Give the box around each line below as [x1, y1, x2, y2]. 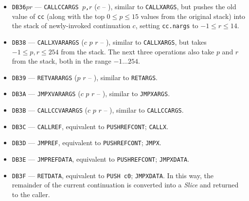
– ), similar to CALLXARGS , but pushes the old [102, 1, 236, 11]
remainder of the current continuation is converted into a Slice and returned [12, 180, 239, 190]
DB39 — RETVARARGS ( [12, 72, 77, 82]
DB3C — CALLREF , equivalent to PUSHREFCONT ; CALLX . [12, 121, 169, 131]
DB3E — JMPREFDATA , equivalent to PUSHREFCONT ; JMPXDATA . [12, 154, 190, 164]
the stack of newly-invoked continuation [12, 20, 130, 31]
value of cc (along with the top [12, 11, 105, 21]
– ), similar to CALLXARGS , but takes [100, 36, 207, 47]
